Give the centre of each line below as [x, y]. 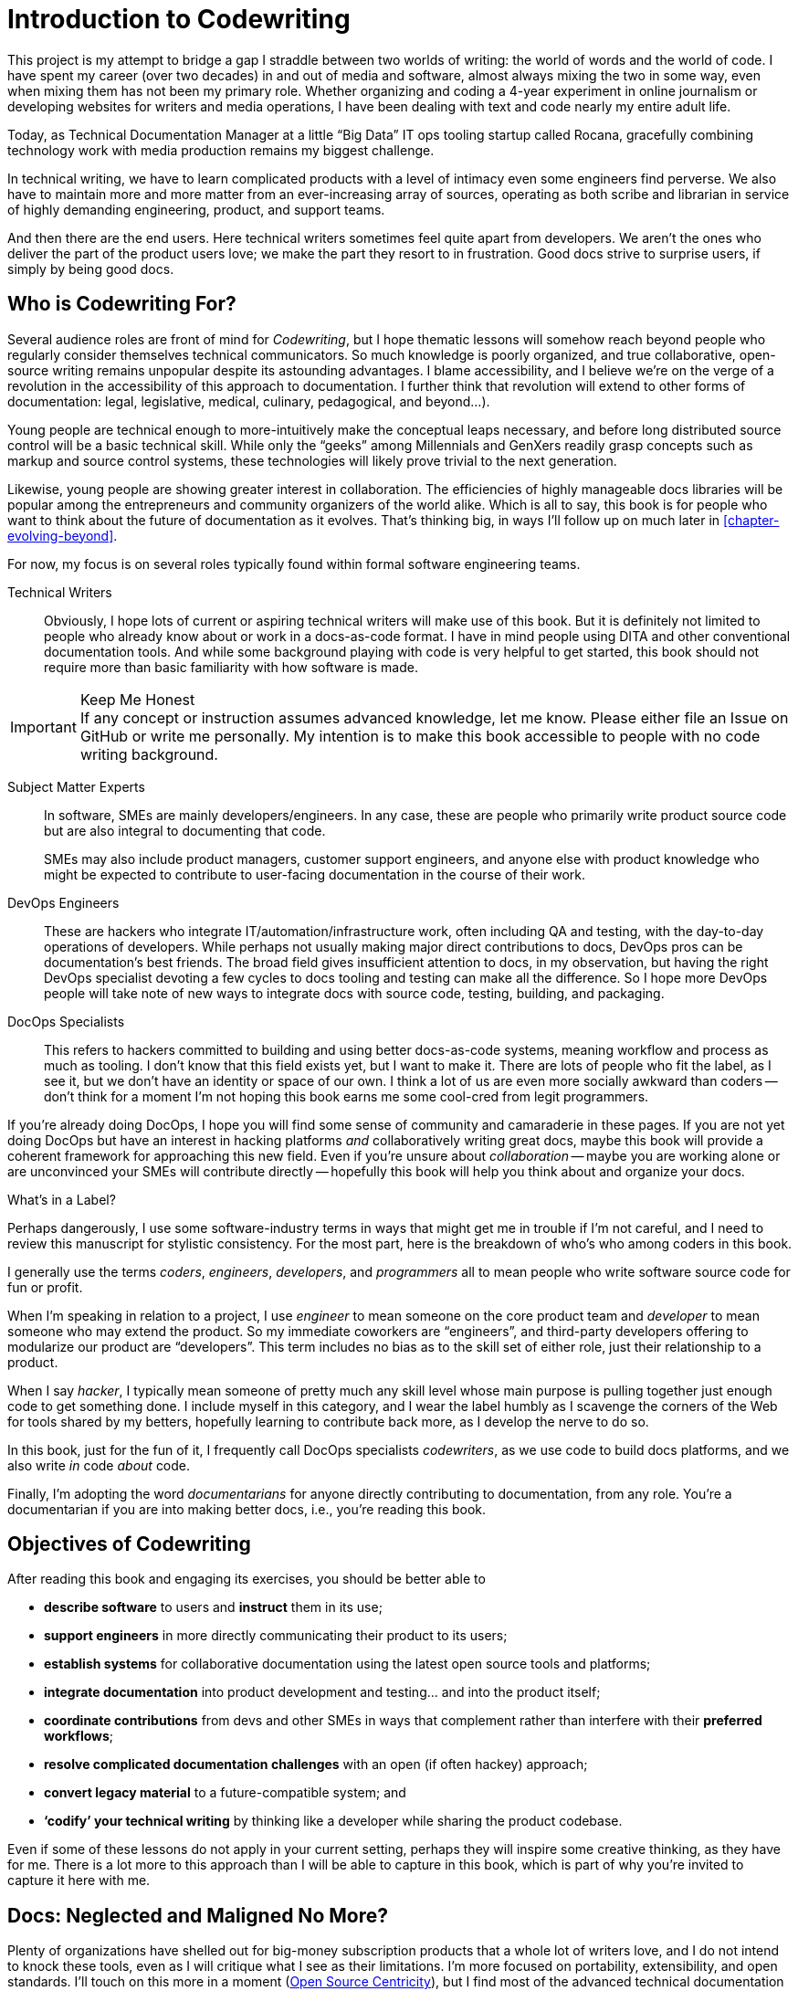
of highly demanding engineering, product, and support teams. [196, 209]
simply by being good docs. [91, 269]
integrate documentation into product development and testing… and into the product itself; [322, 1692]
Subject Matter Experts [76, 786]
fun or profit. [45, 1287]
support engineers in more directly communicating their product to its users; [276, 1636]
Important [43, 727]
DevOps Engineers [63, 902]
